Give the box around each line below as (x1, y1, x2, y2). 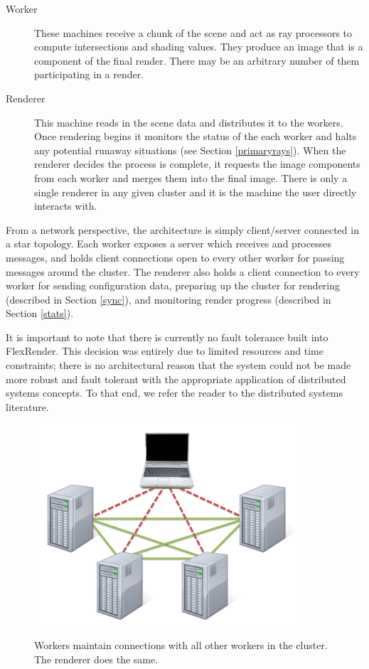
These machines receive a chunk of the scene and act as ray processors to (34, 25, 353, 40)
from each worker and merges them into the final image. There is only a (34, 170, 348, 185)
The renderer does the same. (34, 652, 159, 667)
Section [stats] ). (6, 306, 74, 321)
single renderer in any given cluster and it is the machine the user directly (34, 184, 357, 199)
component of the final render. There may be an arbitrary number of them (34, 53, 360, 68)
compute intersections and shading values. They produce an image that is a (34, 39, 363, 54)
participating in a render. (34, 67, 144, 82)
